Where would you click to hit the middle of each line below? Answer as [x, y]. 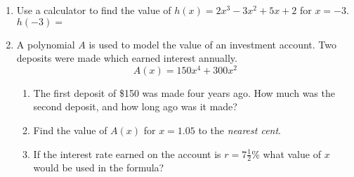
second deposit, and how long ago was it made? [135, 106]
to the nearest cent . [240, 130]
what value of [292, 153]
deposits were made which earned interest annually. [127, 58]
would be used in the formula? [99, 168]
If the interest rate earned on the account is [127, 153]
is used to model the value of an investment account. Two [212, 44]
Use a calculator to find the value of [94, 10]
